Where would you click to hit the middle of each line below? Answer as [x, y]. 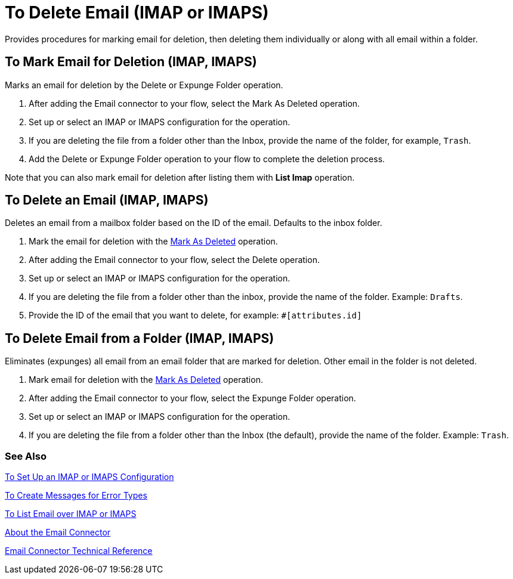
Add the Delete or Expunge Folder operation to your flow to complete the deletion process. [207, 159]
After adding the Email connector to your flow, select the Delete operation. [174, 260]
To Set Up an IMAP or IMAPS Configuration [89, 477]
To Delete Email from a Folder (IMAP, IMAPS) [140, 338]
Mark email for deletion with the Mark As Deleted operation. [146, 380]
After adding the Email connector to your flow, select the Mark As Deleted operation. [194, 103]
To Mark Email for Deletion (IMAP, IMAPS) [131, 62]
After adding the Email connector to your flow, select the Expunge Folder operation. [192, 398]
